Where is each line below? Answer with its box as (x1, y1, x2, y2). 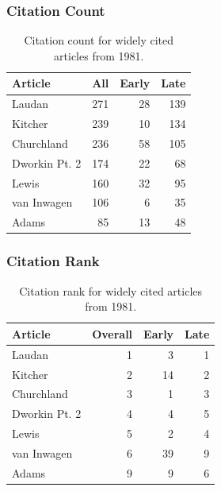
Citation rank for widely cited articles (19, 282, 203, 299)
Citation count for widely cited (24, 32, 174, 48)
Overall (92, 325, 133, 342)
